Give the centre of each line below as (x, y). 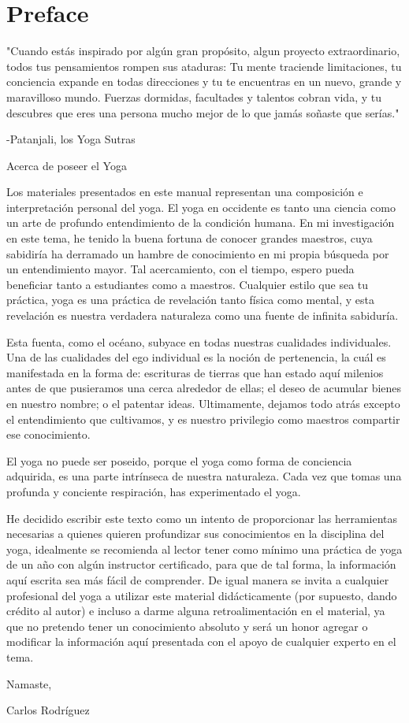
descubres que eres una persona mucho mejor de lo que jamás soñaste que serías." (203, 112)
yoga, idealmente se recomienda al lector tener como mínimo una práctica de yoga (204, 549)
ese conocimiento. (48, 434)
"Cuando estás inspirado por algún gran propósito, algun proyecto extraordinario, (203, 51)
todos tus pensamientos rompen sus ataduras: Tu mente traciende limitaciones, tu (204, 66)
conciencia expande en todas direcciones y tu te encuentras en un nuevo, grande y (204, 82)
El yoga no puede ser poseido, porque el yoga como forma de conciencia (179, 460)
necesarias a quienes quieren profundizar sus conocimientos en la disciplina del (195, 534)
